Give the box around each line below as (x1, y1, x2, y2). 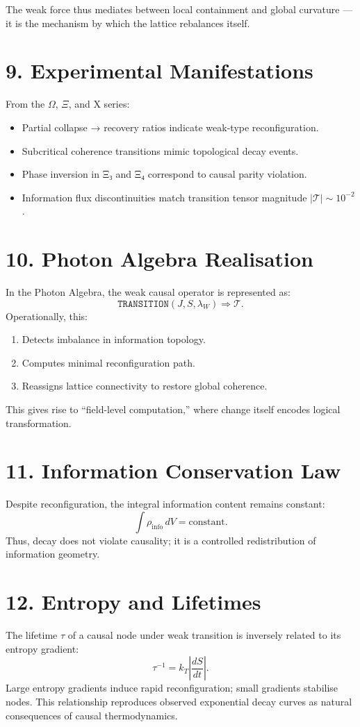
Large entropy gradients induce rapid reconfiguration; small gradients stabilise (6, 680, 338, 695)
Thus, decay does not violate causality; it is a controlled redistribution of (6, 533, 316, 547)
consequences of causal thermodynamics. (6, 708, 178, 722)
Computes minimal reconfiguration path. (22, 355, 195, 369)
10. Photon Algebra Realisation (6, 244, 313, 273)
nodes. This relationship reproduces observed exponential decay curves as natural (6, 694, 352, 708)
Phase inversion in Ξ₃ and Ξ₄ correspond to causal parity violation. (22, 167, 307, 181)
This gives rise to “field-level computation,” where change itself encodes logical (6, 401, 341, 416)
